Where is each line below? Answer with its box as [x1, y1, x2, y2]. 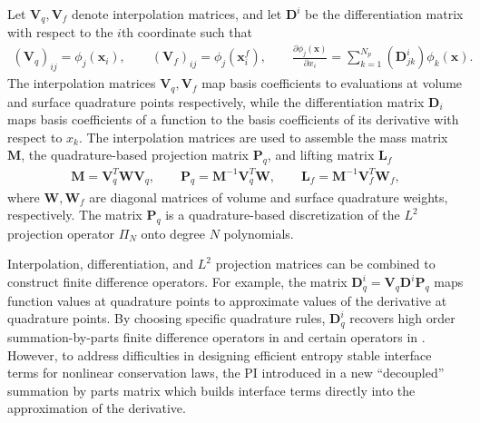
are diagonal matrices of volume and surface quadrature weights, [89, 187, 448, 206]
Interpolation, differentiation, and [7, 254, 194, 273]
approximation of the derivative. [7, 398, 186, 418]
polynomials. [223, 223, 294, 242]
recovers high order [349, 309, 456, 328]
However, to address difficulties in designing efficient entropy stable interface [7, 345, 432, 364]
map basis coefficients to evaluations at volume [201, 74, 463, 93]
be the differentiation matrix [305, 5, 464, 23]
